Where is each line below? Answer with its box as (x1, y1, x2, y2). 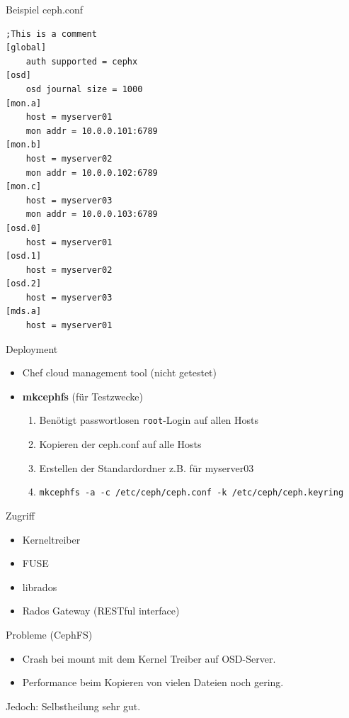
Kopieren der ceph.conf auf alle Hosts (39, 437, 202, 451)
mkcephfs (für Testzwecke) (22, 388, 144, 403)
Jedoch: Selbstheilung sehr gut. (6, 698, 141, 713)
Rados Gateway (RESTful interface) (22, 603, 180, 618)
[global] (6, 43, 47, 53)
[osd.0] (6, 223, 42, 233)
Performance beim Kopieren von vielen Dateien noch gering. (22, 675, 284, 690)
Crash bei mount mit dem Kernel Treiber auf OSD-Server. (22, 651, 276, 666)
